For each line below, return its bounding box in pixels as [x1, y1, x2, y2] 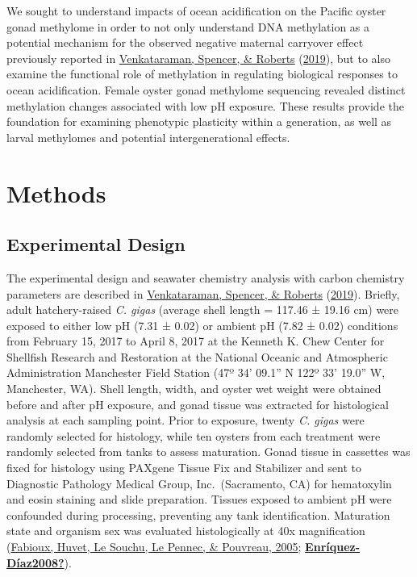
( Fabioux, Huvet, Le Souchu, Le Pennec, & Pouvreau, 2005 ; [6, 538, 302, 555]
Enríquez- [305, 538, 361, 555]
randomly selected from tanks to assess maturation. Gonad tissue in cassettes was [6, 443, 411, 460]
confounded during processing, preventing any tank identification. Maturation [6, 506, 390, 523]
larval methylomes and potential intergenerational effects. [6, 128, 290, 145]
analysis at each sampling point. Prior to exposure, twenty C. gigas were [6, 412, 365, 429]
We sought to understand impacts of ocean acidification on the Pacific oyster [6, 2, 386, 19]
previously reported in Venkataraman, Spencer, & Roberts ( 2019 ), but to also [6, 49, 390, 66]
